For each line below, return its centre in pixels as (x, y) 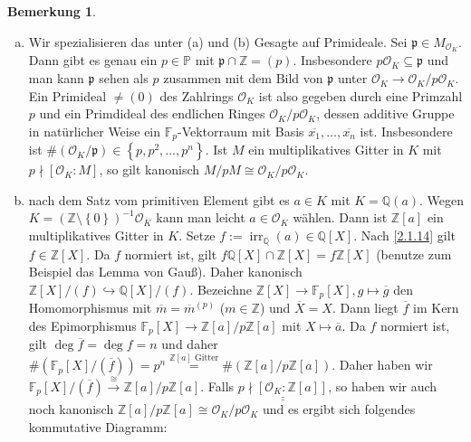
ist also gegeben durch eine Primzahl (360, 95)
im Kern (436, 308)
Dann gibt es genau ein (93, 60)
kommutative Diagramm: (98, 426)
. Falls (217, 386)
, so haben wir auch (383, 386)
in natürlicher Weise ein (95, 131)
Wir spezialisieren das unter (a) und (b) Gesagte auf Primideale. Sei (218, 41)
